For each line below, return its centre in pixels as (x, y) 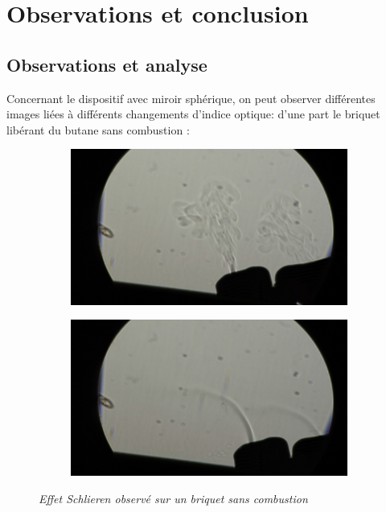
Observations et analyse (107, 64)
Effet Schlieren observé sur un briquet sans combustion (173, 498)
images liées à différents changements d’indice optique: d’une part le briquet (193, 114)
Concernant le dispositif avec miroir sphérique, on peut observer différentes (191, 98)
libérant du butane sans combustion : (98, 129)
